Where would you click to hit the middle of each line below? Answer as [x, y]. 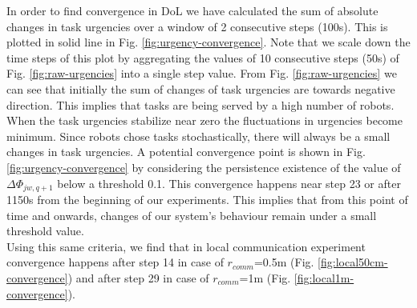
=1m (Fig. [265, 277]
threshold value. [45, 231]
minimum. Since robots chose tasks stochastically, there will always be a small [198, 136]
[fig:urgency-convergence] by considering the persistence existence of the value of [204, 167]
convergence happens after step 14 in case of [115, 262]
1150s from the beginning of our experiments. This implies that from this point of [207, 199]
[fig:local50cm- [353, 262]
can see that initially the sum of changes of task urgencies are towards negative [201, 88]
